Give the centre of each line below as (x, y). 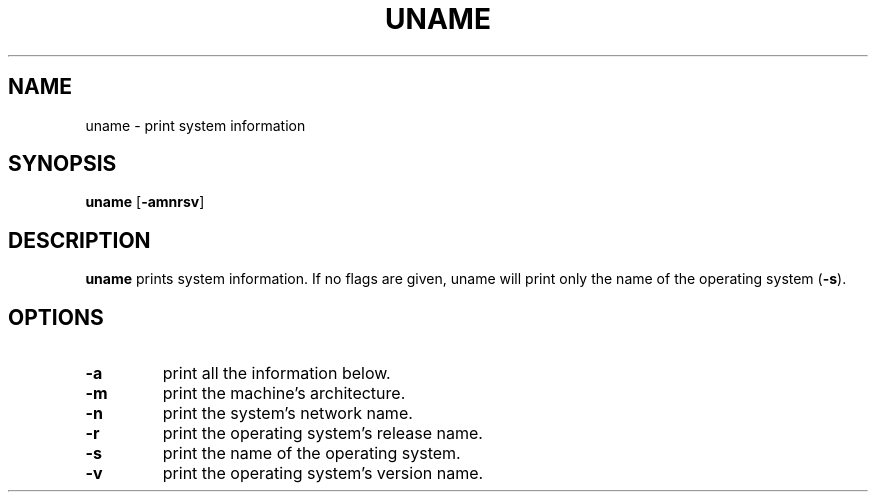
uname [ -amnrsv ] (145, 202)
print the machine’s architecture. (284, 393)
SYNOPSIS (62, 164)
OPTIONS (56, 317)
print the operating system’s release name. (322, 433)
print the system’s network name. (287, 413)
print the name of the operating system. (311, 453)
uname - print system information (195, 125)
